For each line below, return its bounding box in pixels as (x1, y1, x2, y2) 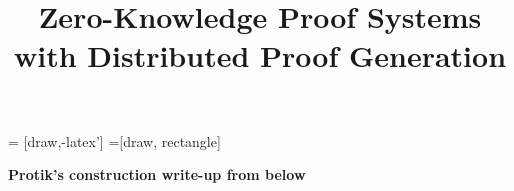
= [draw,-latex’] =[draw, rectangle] (8, 130, 221, 151)
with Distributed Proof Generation (13, 35, 507, 76)
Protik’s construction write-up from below (8, 164, 306, 185)
